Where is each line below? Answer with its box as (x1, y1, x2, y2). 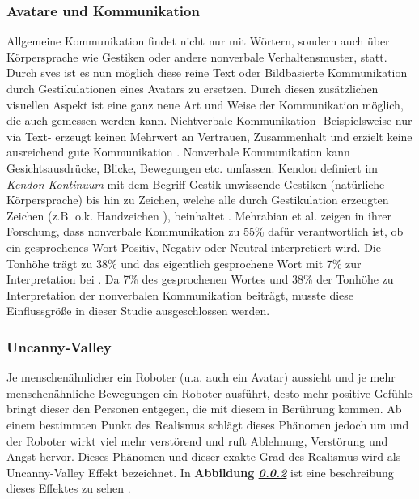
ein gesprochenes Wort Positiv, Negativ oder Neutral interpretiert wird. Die (6, 238, 381, 255)
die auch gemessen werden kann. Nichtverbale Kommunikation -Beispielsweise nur (6, 112, 413, 129)
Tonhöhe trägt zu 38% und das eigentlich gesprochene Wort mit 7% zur (6, 254, 362, 271)
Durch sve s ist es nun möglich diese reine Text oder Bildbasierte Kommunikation (6, 64, 408, 81)
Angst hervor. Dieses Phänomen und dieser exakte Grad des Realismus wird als (6, 448, 401, 465)
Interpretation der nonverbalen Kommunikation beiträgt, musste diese (6, 286, 354, 303)
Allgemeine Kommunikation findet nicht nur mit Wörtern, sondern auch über (6, 32, 390, 49)
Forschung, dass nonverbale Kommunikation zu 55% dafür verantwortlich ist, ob (6, 223, 404, 240)
